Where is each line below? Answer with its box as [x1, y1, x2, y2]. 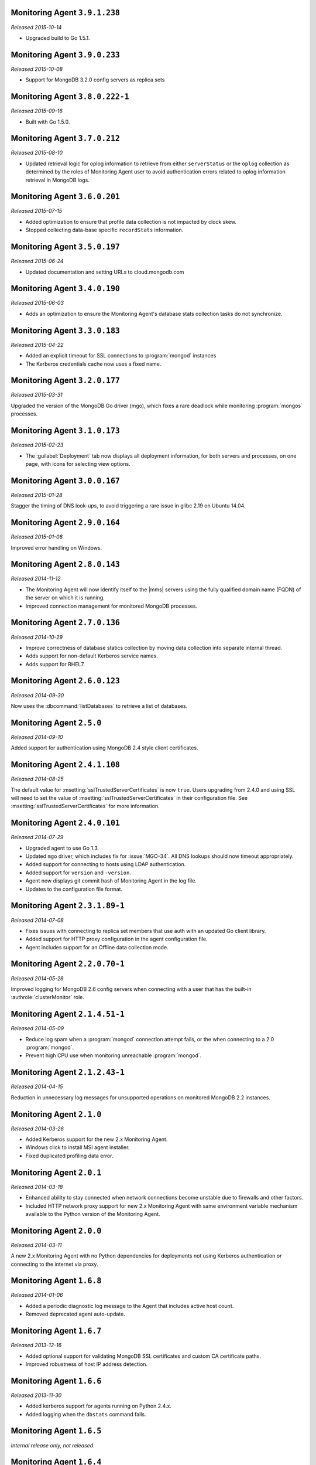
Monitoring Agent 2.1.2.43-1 [11, 1067, 125, 1078]
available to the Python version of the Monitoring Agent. [25, 1210, 160, 1217]
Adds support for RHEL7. [25, 660, 85, 667]
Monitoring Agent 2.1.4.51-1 [11, 1009, 125, 1019]
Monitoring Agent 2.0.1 [11, 1167, 102, 1177]
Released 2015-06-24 [11, 258, 64, 265]
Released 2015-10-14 [11, 23, 62, 30]
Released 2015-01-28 [11, 491, 63, 498]
